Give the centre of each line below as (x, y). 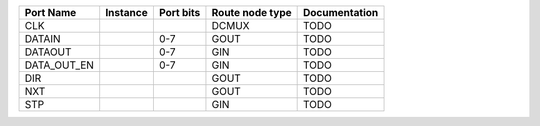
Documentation (340, 12)
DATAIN (42, 38)
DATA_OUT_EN (59, 65)
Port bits (179, 12)
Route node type (251, 12)
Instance (127, 12)
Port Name (50, 12)
